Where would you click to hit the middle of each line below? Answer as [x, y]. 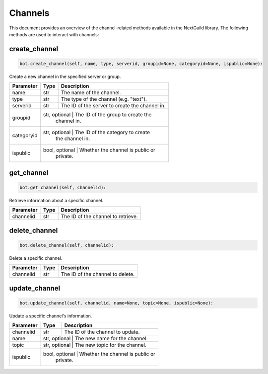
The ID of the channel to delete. [98, 274]
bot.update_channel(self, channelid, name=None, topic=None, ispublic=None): [116, 303]
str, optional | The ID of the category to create [97, 133]
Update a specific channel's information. [51, 316]
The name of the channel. [91, 93]
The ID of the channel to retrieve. [100, 217]
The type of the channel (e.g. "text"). [104, 99]
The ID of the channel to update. [102, 332]
